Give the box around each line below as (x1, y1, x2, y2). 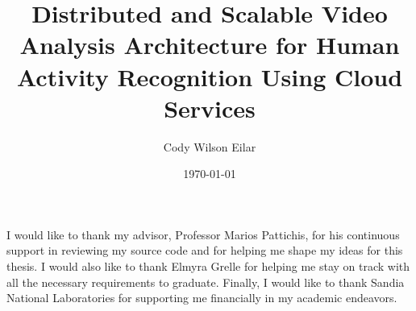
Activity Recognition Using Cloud (16, 60, 403, 93)
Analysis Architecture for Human (19, 28, 400, 61)
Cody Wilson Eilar (163, 138, 256, 155)
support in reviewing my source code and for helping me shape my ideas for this (6, 242, 403, 259)
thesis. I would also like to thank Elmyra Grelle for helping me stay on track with (6, 258, 410, 275)
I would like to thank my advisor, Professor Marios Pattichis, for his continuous (6, 226, 400, 243)
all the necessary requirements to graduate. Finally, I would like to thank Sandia (6, 273, 405, 290)
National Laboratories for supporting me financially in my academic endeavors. (6, 289, 397, 306)
